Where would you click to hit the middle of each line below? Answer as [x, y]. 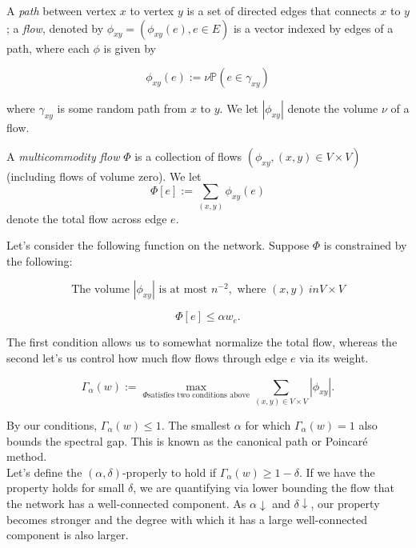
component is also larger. [68, 535]
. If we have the [337, 472]
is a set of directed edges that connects [282, 10]
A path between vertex [62, 10]
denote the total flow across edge [87, 218]
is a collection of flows [188, 156]
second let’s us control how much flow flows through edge [147, 358]
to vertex [152, 10]
